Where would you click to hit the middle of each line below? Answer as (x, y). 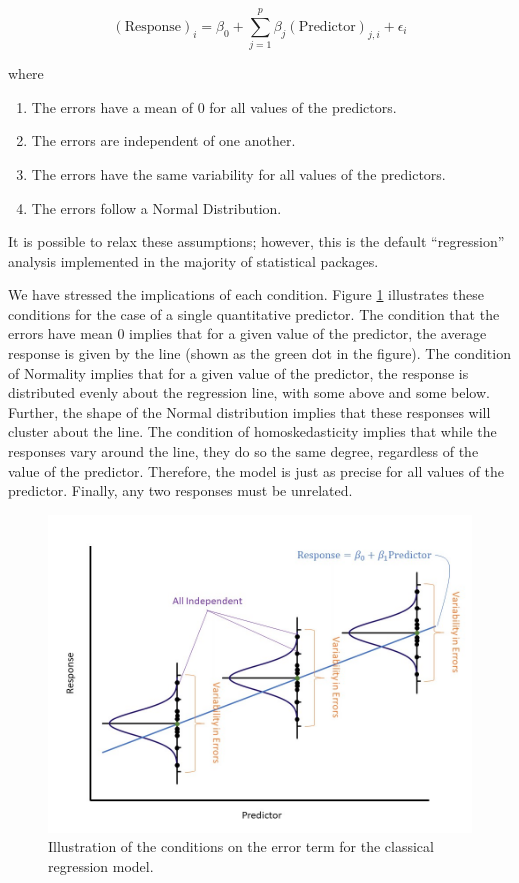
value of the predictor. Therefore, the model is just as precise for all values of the (256, 470)
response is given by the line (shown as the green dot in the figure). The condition (259, 353)
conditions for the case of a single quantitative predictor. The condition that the (254, 313)
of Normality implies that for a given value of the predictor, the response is (238, 372)
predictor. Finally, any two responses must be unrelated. (180, 490)
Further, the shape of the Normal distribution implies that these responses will (249, 411)
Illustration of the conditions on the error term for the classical (241, 846)
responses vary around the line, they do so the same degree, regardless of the (243, 451)
